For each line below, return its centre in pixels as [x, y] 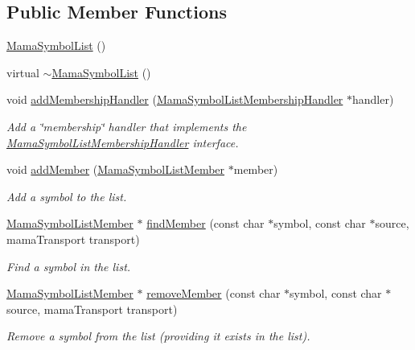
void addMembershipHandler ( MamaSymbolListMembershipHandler [175, 99]
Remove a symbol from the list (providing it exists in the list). [158, 336]
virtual [23, 72]
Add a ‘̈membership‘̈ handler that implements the [127, 126]
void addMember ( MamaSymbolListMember [116, 169]
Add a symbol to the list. [67, 196]
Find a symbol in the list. [69, 266]
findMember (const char [205, 223]
